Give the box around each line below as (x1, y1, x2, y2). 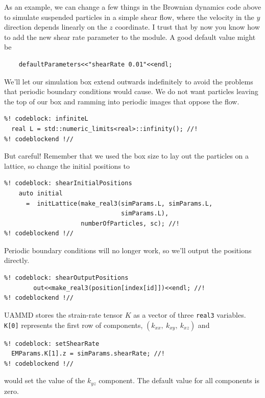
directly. (4, 255, 30, 266)
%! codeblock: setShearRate (4, 340, 100, 347)
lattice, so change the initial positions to (4, 160, 130, 171)
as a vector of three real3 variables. (133, 309, 246, 320)
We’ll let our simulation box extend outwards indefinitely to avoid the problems (4, 76, 253, 86)
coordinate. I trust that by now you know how (115, 21, 260, 32)
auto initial (18, 189, 63, 197)
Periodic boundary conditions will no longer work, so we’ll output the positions (4, 245, 252, 255)
